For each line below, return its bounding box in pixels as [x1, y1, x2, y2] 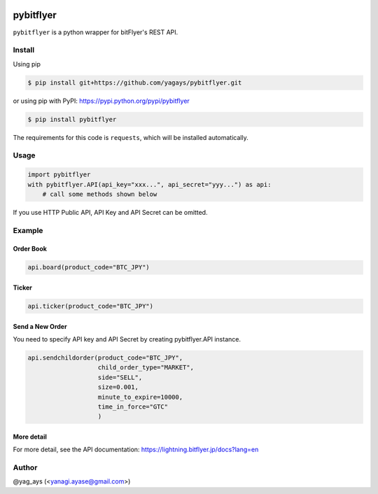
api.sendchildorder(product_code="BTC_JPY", [27, 354, 183, 362]
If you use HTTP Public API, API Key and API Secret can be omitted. [13, 208, 208, 216]
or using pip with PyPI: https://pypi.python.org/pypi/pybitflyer [13, 97, 190, 105]
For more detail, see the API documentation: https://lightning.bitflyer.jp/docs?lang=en [13, 445, 259, 454]
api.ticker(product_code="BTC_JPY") [27, 302, 154, 311]
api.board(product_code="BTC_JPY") [27, 263, 150, 271]
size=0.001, [97, 383, 139, 391]
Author [13, 463, 38, 472]
